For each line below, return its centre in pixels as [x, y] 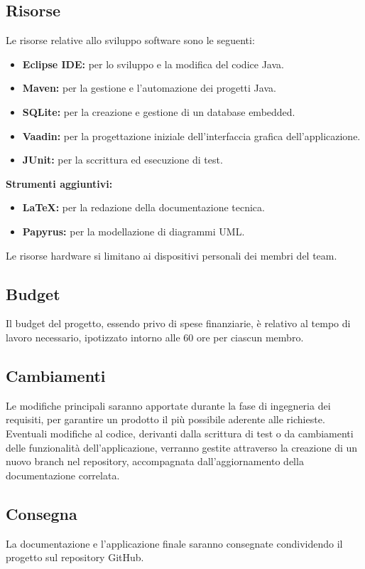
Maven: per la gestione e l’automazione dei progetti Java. [149, 88]
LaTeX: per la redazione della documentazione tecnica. [143, 207]
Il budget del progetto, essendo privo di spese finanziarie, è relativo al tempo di [178, 323]
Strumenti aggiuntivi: [59, 183]
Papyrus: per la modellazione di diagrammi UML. [134, 231]
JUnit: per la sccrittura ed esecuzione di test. [122, 160]
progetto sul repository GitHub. [75, 557]
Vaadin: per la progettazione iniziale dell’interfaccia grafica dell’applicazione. [191, 135]
